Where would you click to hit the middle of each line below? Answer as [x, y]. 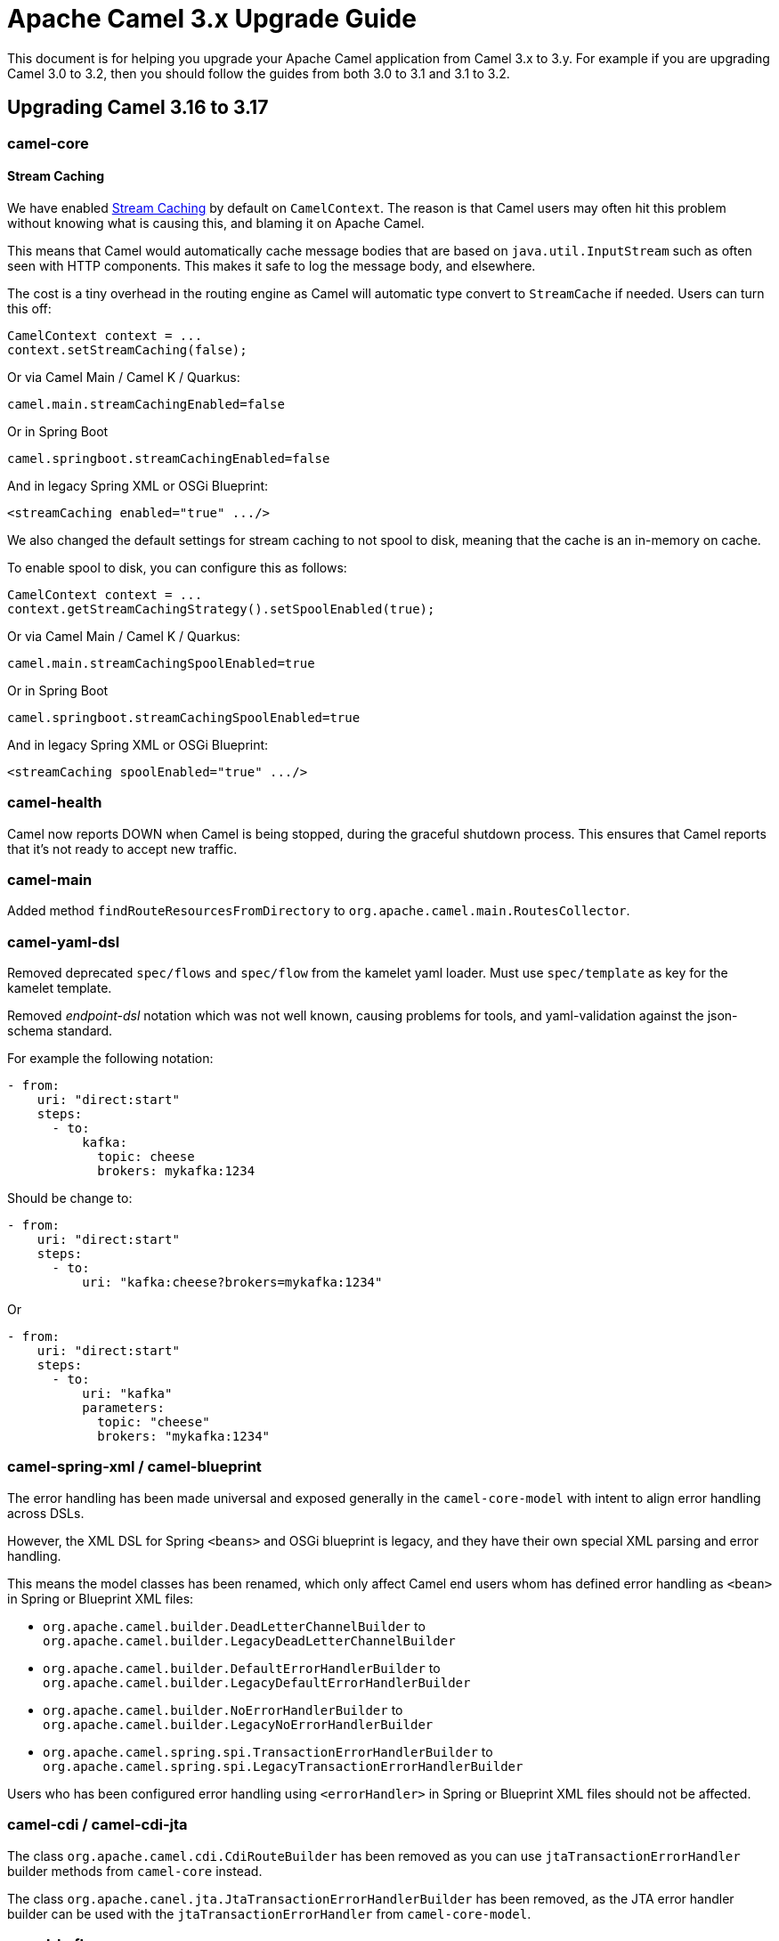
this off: [29, 308]
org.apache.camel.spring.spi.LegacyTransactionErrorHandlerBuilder [283, 1766]
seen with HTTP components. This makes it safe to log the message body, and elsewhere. [272, 265]
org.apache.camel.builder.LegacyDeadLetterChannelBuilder [249, 1641]
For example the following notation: [110, 1059]
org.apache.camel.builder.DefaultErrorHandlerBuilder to [242, 1668]
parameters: [124, 1408]
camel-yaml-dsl [64, 942]
